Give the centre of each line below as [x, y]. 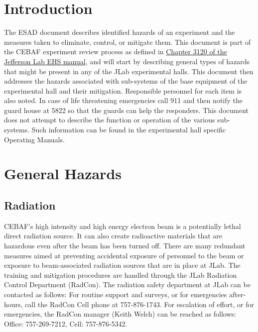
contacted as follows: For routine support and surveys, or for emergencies [116, 294]
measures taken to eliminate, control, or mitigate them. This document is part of [128, 42]
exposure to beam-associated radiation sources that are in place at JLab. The [122, 265]
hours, [13, 304]
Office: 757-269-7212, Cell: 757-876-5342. [66, 323]
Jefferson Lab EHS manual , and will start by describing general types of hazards [127, 61]
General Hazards [63, 173]
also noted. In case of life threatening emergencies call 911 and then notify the [124, 100]
